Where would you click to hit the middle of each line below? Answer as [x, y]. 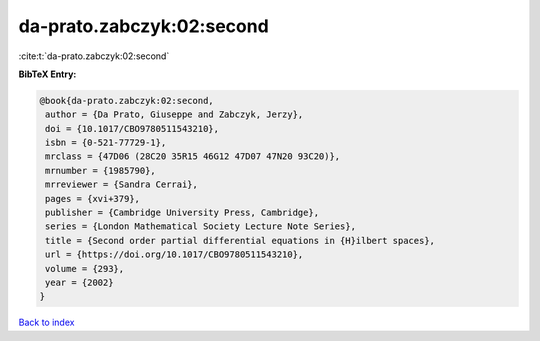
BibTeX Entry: [47, 74]
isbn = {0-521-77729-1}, [106, 143]
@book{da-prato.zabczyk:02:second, [126, 100]
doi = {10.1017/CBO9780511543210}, [132, 128]
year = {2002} [79, 282]
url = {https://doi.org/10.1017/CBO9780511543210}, [174, 254]
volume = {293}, [85, 268]
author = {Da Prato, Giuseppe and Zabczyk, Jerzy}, [174, 114]
